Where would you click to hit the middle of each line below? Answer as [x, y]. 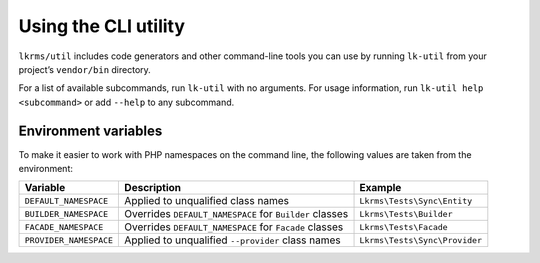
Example [380, 188]
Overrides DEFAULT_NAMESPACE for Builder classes [236, 214]
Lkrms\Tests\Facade [404, 226]
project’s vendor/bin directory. [85, 69]
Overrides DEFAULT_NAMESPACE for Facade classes [234, 227]
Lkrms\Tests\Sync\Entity [416, 200]
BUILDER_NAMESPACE [66, 213]
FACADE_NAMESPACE [64, 226]
